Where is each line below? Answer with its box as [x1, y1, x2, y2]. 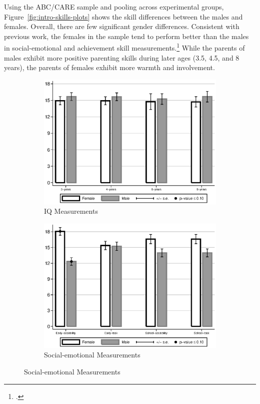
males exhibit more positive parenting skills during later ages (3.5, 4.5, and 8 [4, 52, 239, 63]
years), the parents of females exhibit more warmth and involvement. [4, 62, 215, 73]
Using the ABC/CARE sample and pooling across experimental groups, [4, 2, 224, 12]
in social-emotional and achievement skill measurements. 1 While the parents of [4, 41, 245, 53]
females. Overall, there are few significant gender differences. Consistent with [4, 21, 239, 32]
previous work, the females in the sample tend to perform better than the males [4, 31, 249, 41]
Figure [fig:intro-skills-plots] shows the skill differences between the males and [4, 11, 243, 22]
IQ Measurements [44, 206, 98, 216]
